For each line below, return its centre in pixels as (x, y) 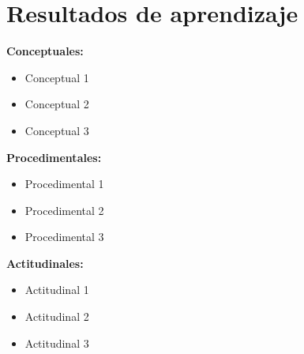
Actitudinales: (45, 263)
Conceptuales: (45, 51)
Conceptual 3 (57, 130)
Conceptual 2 (57, 104)
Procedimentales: (54, 157)
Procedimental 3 (64, 237)
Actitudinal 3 (57, 343)
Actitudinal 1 (57, 290)
